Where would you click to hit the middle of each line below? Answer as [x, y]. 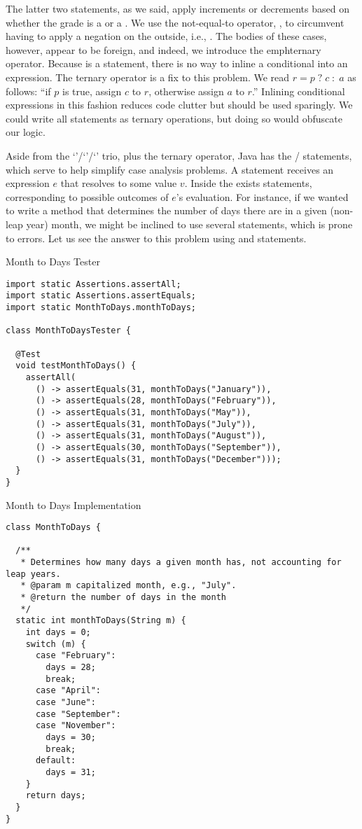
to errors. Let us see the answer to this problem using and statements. [156, 238]
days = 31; [71, 772]
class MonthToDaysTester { [68, 331]
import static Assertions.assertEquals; [101, 296]
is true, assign [92, 91]
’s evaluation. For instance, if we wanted [262, 196]
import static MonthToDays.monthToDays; [101, 307]
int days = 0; [58, 632]
